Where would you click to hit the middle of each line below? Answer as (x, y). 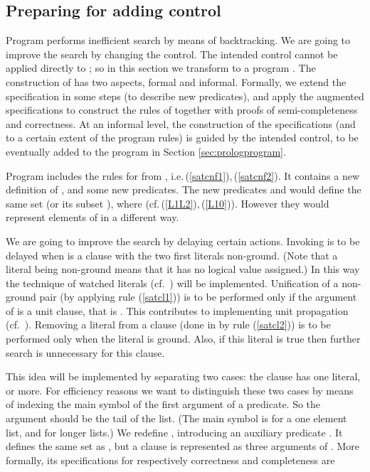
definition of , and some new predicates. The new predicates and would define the (184, 189)
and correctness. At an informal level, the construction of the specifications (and (181, 123)
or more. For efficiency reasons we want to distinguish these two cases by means (180, 390)
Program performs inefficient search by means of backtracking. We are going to (178, 40)
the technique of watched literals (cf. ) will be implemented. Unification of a (172, 283)
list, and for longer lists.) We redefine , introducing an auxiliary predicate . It (174, 432)
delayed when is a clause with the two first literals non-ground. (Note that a (172, 255)
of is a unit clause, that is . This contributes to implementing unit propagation (177, 310)
